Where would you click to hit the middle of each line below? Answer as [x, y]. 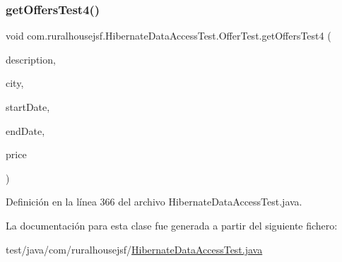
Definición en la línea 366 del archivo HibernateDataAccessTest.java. [154, 202]
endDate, [25, 130]
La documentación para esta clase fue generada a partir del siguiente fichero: [172, 225]
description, [31, 59]
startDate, [28, 107]
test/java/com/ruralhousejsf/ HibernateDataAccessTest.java [134, 249]
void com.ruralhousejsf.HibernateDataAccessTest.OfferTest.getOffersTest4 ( [169, 36]
